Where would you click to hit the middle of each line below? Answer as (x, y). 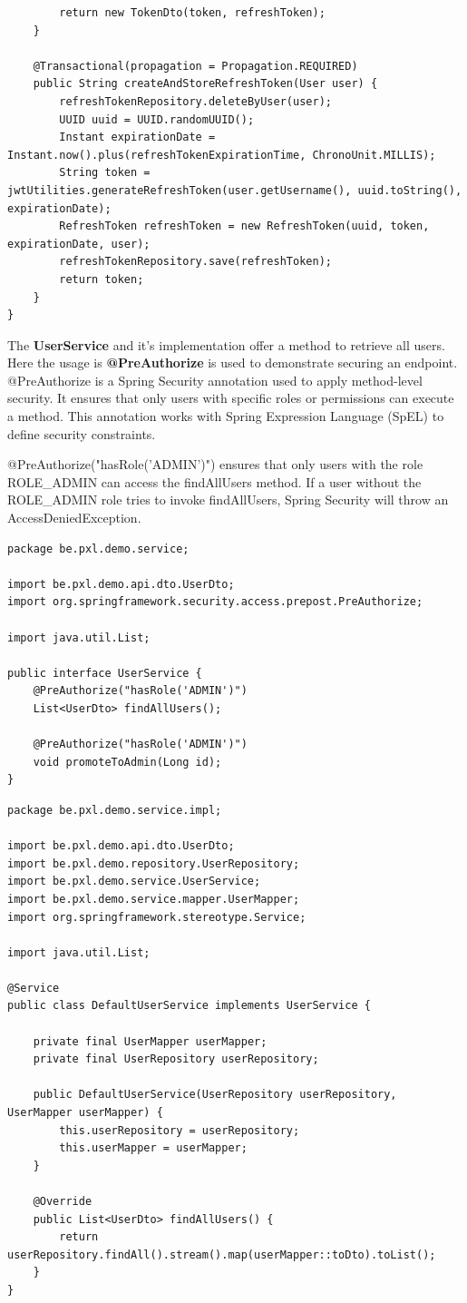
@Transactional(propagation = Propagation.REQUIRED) (195, 66)
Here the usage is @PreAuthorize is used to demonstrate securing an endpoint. (233, 362)
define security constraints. (82, 433)
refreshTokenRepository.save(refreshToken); (195, 262)
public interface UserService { (105, 673)
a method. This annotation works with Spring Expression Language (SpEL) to (226, 416)
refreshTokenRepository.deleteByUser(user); (195, 101)
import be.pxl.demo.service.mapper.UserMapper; (154, 899)
